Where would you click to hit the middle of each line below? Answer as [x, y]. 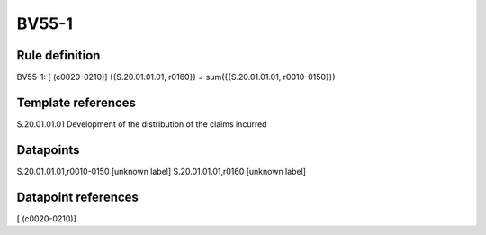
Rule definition [58, 55]
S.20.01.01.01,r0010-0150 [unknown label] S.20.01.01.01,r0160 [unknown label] [161, 171]
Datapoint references [78, 197]
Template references [76, 102]
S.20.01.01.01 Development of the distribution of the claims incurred [142, 124]
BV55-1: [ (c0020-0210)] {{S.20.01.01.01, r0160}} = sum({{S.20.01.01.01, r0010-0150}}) [176, 77]
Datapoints [48, 150]
